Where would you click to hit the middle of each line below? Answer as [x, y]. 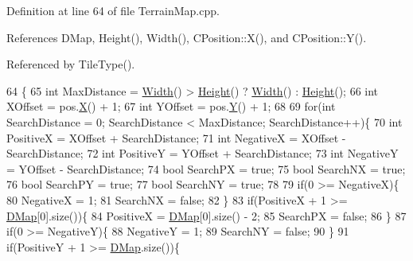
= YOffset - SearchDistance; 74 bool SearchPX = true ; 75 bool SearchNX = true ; [206, 168]
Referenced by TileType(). [71, 64]
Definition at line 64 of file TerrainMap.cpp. [113, 10]
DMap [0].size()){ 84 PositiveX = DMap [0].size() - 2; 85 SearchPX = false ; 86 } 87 [206, 215]
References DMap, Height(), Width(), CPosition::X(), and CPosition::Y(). [187, 37]
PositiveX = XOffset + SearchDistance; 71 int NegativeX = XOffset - [176, 137]
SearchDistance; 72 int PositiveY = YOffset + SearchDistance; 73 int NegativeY [203, 153]
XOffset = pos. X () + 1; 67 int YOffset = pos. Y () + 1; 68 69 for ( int [171, 106]
